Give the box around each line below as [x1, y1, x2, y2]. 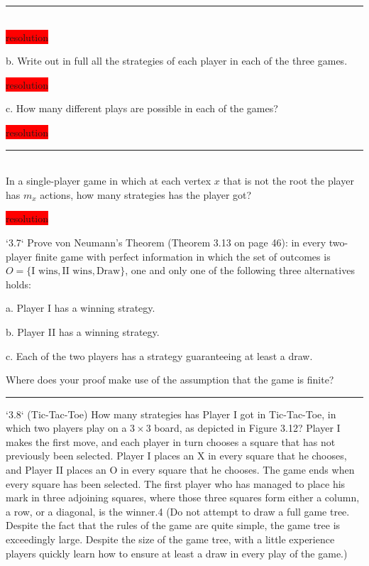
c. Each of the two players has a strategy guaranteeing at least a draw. [6, 348, 313, 363]
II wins [62, 266, 92, 277]
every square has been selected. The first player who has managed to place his [6, 476, 346, 491]
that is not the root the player [223, 173, 354, 188]
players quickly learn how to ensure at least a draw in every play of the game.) [6, 545, 348, 560]
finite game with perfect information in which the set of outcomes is [35, 249, 331, 263]
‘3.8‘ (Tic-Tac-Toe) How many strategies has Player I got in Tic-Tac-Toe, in [6, 406, 336, 421]
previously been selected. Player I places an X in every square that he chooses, [6, 448, 347, 463]
